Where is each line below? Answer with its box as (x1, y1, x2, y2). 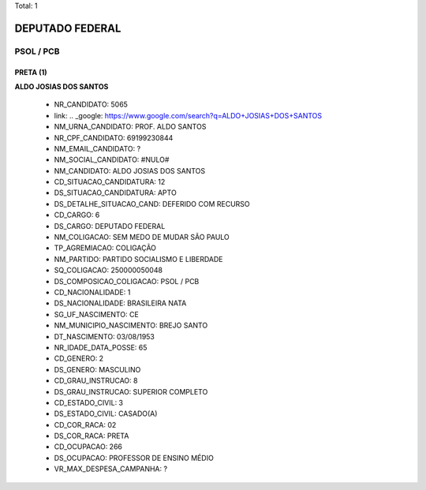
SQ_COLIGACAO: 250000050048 (54, 265, 163, 275)
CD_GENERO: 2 (54, 353, 104, 363)
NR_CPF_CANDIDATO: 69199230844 (54, 133, 174, 142)
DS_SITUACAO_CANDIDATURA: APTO (54, 188, 177, 197)
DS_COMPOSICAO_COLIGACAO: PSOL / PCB (54, 276, 200, 286)
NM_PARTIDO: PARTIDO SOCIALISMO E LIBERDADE (54, 254, 224, 264)
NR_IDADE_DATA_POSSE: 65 (54, 342, 148, 352)
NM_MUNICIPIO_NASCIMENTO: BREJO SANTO (54, 320, 208, 331)
